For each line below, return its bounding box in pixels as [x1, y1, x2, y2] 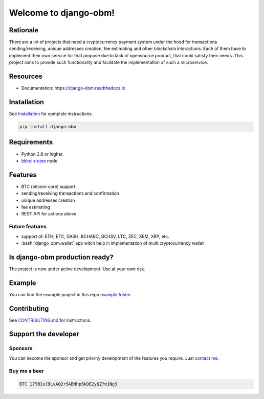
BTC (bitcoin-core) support [21, 184, 76, 189]
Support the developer [9, 330, 80, 338]
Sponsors [9, 345, 33, 352]
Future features [9, 223, 47, 230]
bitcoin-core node [21, 158, 58, 164]
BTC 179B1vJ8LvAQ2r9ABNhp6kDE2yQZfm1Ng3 [19, 381, 117, 387]
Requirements [9, 138, 53, 146]
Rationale [9, 26, 39, 34]
